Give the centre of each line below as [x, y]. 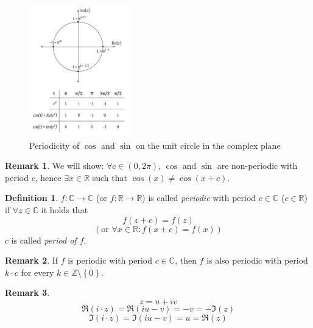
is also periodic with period [257, 260]
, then [186, 260]
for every [37, 272]
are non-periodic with [257, 166]
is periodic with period [110, 260]
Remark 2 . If [32, 260]
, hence [48, 177]
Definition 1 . [32, 198]
